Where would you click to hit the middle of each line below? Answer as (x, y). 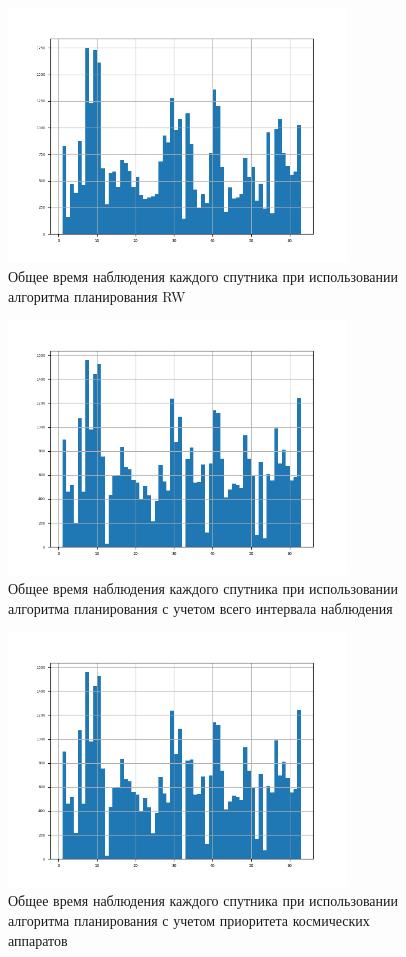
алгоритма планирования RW (97, 295)
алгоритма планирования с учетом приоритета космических (189, 919)
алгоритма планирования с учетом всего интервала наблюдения (200, 607)
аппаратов (38, 939)
